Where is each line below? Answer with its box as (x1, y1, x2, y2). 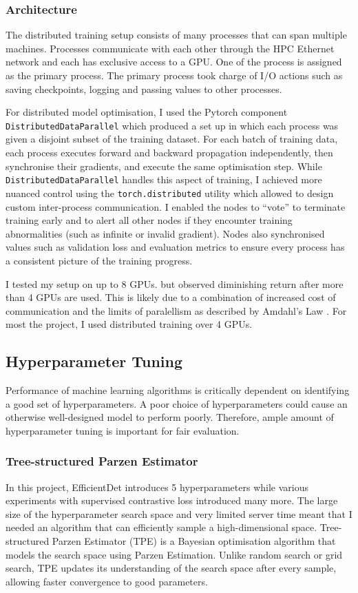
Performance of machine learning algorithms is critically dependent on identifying (6, 383, 350, 397)
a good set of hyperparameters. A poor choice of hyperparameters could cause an (6, 396, 348, 410)
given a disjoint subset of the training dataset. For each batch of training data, (6, 132, 338, 146)
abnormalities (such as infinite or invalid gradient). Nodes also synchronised (6, 226, 325, 240)
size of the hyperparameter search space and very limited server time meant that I (6, 506, 352, 521)
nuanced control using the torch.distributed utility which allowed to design (6, 185, 334, 200)
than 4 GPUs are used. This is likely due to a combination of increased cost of (6, 290, 336, 304)
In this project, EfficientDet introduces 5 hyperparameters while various (6, 479, 308, 494)
